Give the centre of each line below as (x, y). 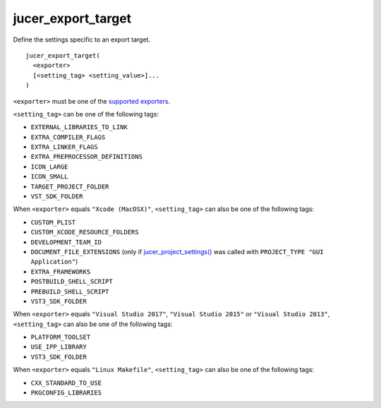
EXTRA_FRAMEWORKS (61, 271)
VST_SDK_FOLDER (57, 197)
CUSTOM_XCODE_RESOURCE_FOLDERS (85, 232)
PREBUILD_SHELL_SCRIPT (70, 292)
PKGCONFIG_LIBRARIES (66, 393)
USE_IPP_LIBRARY (59, 347)
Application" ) (54, 262)
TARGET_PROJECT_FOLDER (70, 186)
